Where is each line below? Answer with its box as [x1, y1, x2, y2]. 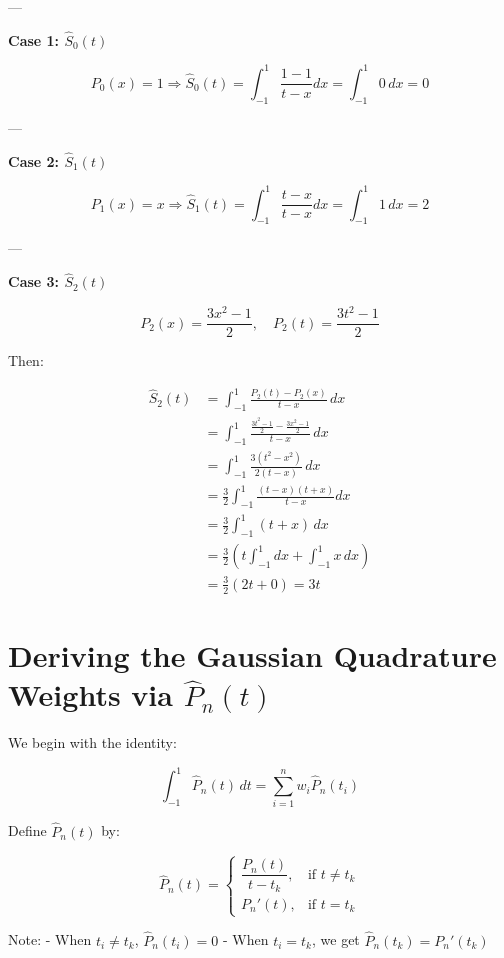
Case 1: [8, 29, 60, 50]
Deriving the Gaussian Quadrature [8, 634, 497, 675]
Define [8, 820, 47, 841]
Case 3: [8, 271, 60, 292]
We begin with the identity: [8, 731, 177, 752]
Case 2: [8, 150, 60, 171]
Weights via [8, 674, 173, 715]
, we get [312, 929, 360, 950]
